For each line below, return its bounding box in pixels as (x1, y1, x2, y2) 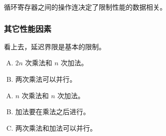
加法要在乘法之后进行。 (15, 106, 90, 117)
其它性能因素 (4, 22, 52, 34)
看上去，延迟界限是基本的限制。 (4, 41, 106, 51)
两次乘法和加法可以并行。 (15, 122, 97, 133)
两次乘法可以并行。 (15, 74, 76, 84)
